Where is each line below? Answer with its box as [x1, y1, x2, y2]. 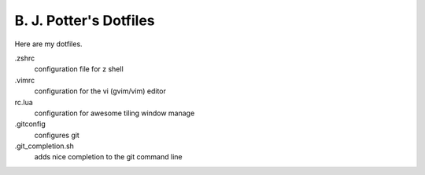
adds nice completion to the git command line [34, 152, 183, 162]
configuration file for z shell [34, 64, 124, 74]
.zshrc [14, 53, 35, 63]
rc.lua [14, 97, 33, 107]
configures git [34, 130, 80, 140]
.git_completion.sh [14, 141, 75, 151]
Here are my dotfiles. [14, 39, 83, 49]
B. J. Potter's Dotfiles [14, 12, 155, 29]
